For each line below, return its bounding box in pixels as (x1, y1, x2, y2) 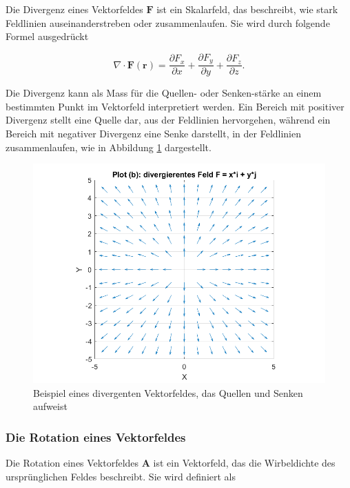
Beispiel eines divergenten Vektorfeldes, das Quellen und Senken (33, 385, 303, 400)
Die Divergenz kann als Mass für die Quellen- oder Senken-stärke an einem (6, 86, 322, 100)
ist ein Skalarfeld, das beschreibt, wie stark (156, 2, 338, 16)
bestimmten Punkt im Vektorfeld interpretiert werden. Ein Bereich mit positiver (6, 99, 344, 113)
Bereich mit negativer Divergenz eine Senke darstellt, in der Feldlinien (6, 126, 302, 141)
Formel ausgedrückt (6, 29, 89, 43)
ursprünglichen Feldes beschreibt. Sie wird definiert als (6, 469, 236, 483)
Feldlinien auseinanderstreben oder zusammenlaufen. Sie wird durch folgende (6, 15, 330, 30)
